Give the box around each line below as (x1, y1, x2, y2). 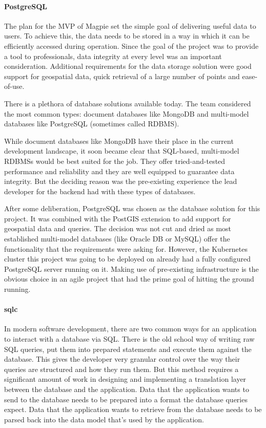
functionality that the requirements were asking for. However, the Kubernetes (4, 243, 248, 254)
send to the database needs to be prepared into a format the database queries (4, 394, 248, 404)
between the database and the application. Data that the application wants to (4, 384, 249, 394)
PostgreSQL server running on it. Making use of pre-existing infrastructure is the (4, 263, 259, 274)
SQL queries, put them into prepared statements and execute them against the (4, 343, 252, 354)
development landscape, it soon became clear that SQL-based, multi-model (4, 145, 239, 156)
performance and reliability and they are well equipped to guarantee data (4, 165, 235, 176)
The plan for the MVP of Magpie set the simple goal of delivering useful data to (4, 20, 256, 31)
